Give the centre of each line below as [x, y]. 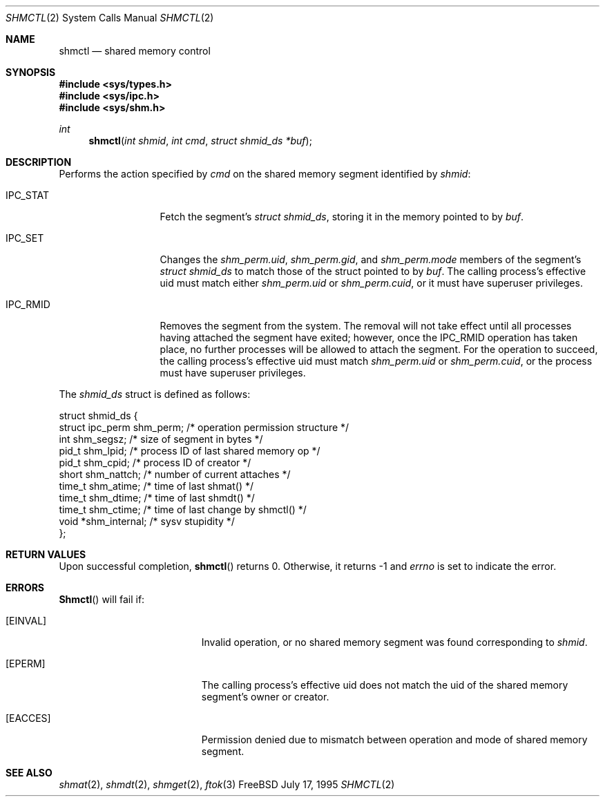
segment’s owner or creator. [265, 697]
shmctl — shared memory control [135, 51]
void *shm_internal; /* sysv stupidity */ [147, 521]
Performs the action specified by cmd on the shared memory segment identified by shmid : [265, 174]
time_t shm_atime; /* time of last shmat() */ [156, 486]
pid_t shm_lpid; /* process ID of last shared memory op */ [190, 451]
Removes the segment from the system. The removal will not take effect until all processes [366, 326]
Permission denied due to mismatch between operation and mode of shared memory [394, 739]
